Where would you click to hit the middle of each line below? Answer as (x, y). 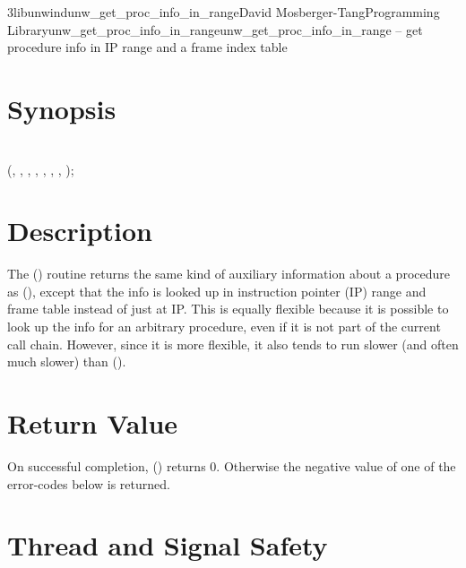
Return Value (93, 422)
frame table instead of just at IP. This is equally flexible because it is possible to (228, 309)
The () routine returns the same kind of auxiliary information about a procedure (229, 274)
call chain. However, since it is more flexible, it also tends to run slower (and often (233, 344)
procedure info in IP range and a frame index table (147, 47)
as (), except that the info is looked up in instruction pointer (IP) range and (217, 291)
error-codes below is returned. (89, 483)
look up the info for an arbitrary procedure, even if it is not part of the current (224, 326)
